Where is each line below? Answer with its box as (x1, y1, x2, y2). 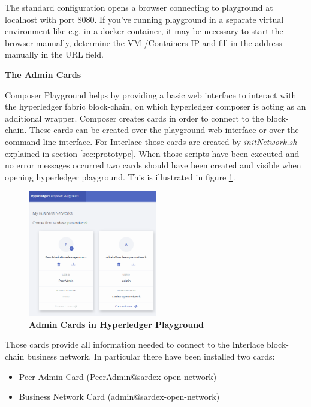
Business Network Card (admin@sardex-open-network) (19, 390, 220, 403)
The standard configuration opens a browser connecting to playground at (5, 1, 273, 13)
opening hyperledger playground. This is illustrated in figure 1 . (5, 170, 235, 183)
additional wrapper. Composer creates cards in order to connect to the (5, 111, 264, 124)
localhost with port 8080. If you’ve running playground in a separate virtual (5, 13, 284, 25)
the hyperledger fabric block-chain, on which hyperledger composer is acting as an (5, 100, 306, 113)
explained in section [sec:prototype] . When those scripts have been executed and (5, 147, 300, 159)
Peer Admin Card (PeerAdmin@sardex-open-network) (19, 370, 217, 382)
